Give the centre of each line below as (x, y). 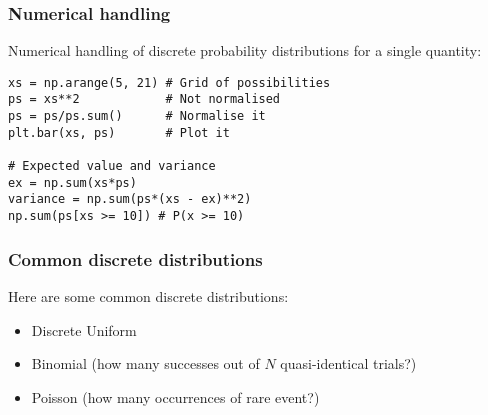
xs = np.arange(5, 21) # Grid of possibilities (169, 82)
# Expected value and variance (112, 166)
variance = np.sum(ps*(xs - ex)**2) (130, 199)
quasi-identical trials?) (348, 363)
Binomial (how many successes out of (145, 363)
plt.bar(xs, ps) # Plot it (119, 132)
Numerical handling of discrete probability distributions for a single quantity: (245, 50)
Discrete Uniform (84, 329)
